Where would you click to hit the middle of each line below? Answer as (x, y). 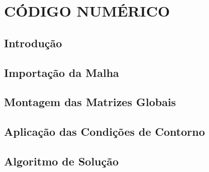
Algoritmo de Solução (62, 161)
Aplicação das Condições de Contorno (104, 132)
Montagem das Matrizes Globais (90, 102)
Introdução (33, 42)
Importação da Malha (62, 72)
